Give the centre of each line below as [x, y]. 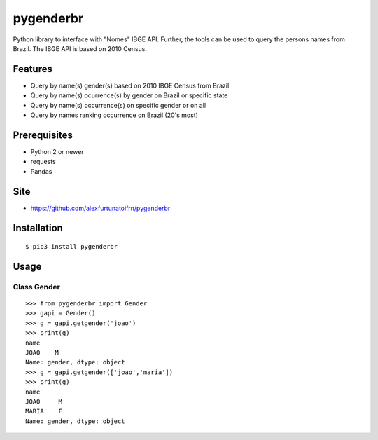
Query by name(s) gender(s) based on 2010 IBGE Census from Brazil [130, 85]
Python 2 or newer [57, 151]
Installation [38, 228]
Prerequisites [43, 135]
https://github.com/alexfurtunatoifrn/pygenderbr [100, 208]
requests [43, 162]
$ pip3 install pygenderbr [72, 247]
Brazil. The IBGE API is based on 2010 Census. [80, 48]
